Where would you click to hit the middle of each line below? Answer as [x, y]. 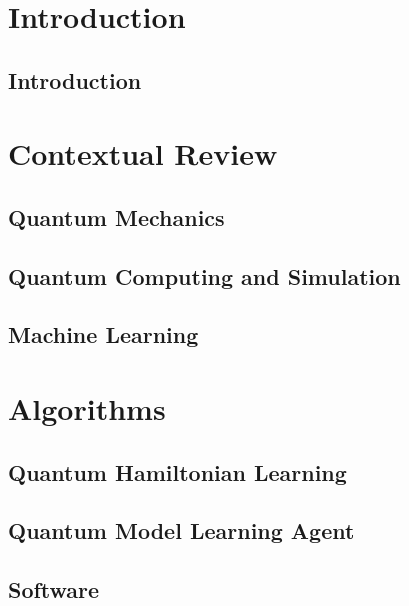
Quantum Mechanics [116, 216]
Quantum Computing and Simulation [204, 275]
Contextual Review [143, 153]
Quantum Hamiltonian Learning [177, 471]
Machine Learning [103, 334]
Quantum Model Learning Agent [181, 530]
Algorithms [87, 408]
